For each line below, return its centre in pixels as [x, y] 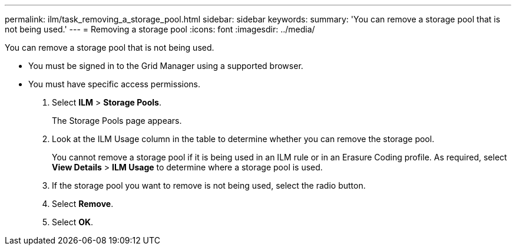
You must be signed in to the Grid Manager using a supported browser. [166, 66]
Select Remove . [83, 204]
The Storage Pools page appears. [117, 121]
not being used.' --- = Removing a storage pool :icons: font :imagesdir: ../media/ [160, 29]
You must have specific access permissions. [115, 84]
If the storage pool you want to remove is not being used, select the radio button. [209, 185]
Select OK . [73, 222]
